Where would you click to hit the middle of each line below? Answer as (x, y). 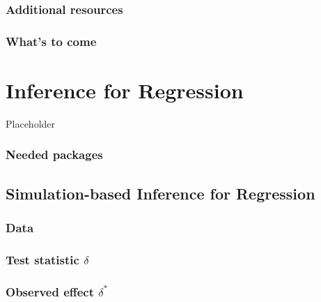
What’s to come (51, 41)
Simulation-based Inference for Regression (160, 193)
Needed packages (54, 154)
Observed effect (50, 291)
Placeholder (31, 123)
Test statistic (42, 259)
